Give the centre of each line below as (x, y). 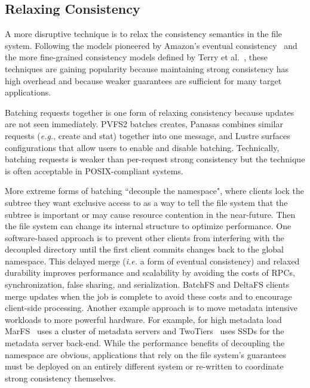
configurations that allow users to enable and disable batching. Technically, (142, 147)
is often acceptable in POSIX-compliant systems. (94, 170)
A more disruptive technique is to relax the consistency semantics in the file (144, 34)
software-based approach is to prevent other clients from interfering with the (145, 237)
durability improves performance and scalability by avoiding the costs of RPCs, (150, 272)
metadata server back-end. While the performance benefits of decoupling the (145, 343)
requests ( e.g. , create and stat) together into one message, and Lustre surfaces (148, 135)
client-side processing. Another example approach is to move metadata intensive (151, 308)
